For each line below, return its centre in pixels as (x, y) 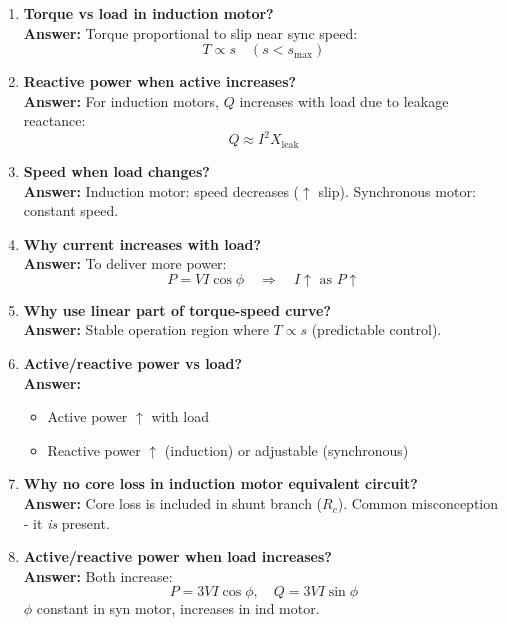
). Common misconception (418, 503)
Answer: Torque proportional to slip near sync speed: (190, 32)
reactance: (54, 120)
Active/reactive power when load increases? (177, 556)
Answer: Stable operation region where (146, 329)
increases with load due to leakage (344, 100)
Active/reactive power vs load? (133, 363)
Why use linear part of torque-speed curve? (177, 309)
